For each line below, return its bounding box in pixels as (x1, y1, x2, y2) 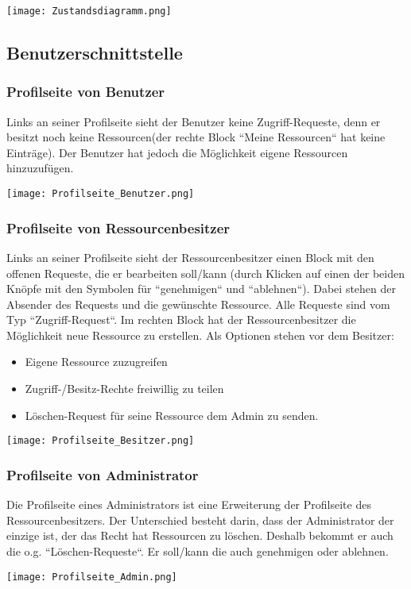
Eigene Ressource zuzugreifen (25, 353, 168, 370)
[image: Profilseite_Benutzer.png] (6, 188, 195, 200)
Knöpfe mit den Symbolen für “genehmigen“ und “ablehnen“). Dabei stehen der (6, 280, 396, 297)
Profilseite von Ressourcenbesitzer (6, 218, 231, 237)
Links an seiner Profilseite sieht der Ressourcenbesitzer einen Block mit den (6, 248, 374, 265)
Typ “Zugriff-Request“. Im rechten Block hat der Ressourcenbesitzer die (6, 311, 356, 328)
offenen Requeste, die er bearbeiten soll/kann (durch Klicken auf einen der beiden (6, 264, 405, 281)
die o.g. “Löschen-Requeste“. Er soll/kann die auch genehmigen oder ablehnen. (6, 542, 389, 559)
